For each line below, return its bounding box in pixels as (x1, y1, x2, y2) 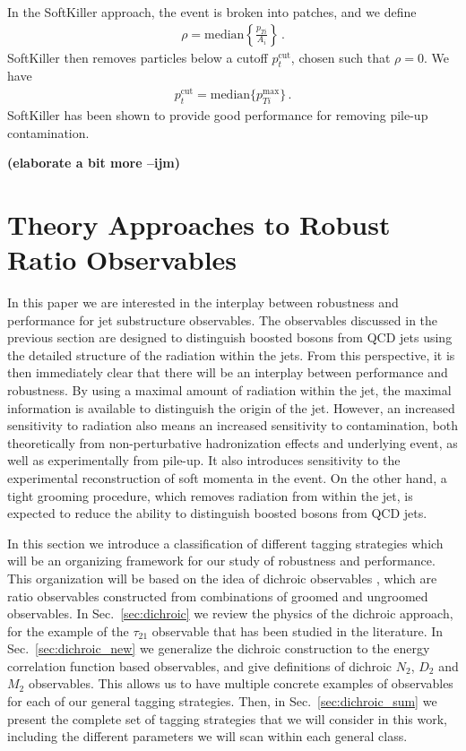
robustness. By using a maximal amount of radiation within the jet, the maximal (7, 380, 452, 399)
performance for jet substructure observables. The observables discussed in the (7, 310, 438, 329)
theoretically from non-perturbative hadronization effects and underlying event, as (7, 433, 458, 452)
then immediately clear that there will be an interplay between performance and (7, 363, 448, 382)
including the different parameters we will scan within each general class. (7, 727, 408, 746)
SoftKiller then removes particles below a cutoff (7, 47, 268, 66)
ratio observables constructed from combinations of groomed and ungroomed (7, 586, 428, 605)
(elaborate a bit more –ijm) (7, 153, 180, 172)
